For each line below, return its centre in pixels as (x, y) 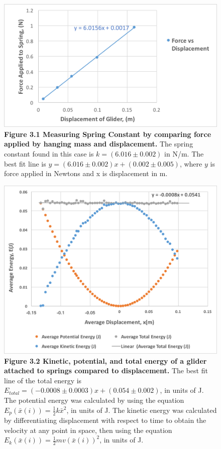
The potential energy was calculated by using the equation (94, 400)
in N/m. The (184, 153)
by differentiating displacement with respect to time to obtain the (105, 420)
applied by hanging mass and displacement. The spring (99, 144)
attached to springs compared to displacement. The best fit (106, 370)
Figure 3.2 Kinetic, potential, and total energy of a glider (105, 360)
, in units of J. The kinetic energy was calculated (142, 410)
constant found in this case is (49, 153)
